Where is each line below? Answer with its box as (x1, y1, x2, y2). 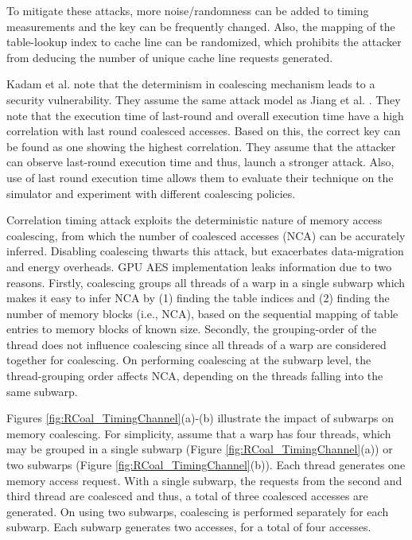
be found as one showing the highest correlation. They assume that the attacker (6, 138, 396, 154)
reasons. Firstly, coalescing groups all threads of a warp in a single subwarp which (6, 274, 406, 290)
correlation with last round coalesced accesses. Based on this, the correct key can (6, 122, 401, 139)
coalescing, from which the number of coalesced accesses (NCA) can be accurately (6, 227, 406, 243)
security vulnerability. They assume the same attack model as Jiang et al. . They (6, 91, 401, 107)
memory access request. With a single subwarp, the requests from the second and (6, 472, 402, 488)
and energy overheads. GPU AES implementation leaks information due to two (6, 258, 392, 274)
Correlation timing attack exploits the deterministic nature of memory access (6, 212, 383, 228)
